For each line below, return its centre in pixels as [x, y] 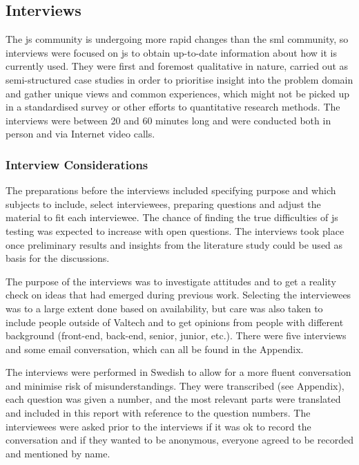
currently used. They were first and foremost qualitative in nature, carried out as [177, 66]
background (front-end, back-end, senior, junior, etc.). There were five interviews [176, 335]
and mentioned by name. [58, 453]
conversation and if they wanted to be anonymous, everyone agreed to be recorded [179, 440]
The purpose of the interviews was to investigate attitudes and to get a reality [171, 281]
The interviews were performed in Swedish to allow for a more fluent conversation [178, 372]
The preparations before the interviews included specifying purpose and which [171, 190]
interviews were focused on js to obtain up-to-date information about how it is [171, 52]
